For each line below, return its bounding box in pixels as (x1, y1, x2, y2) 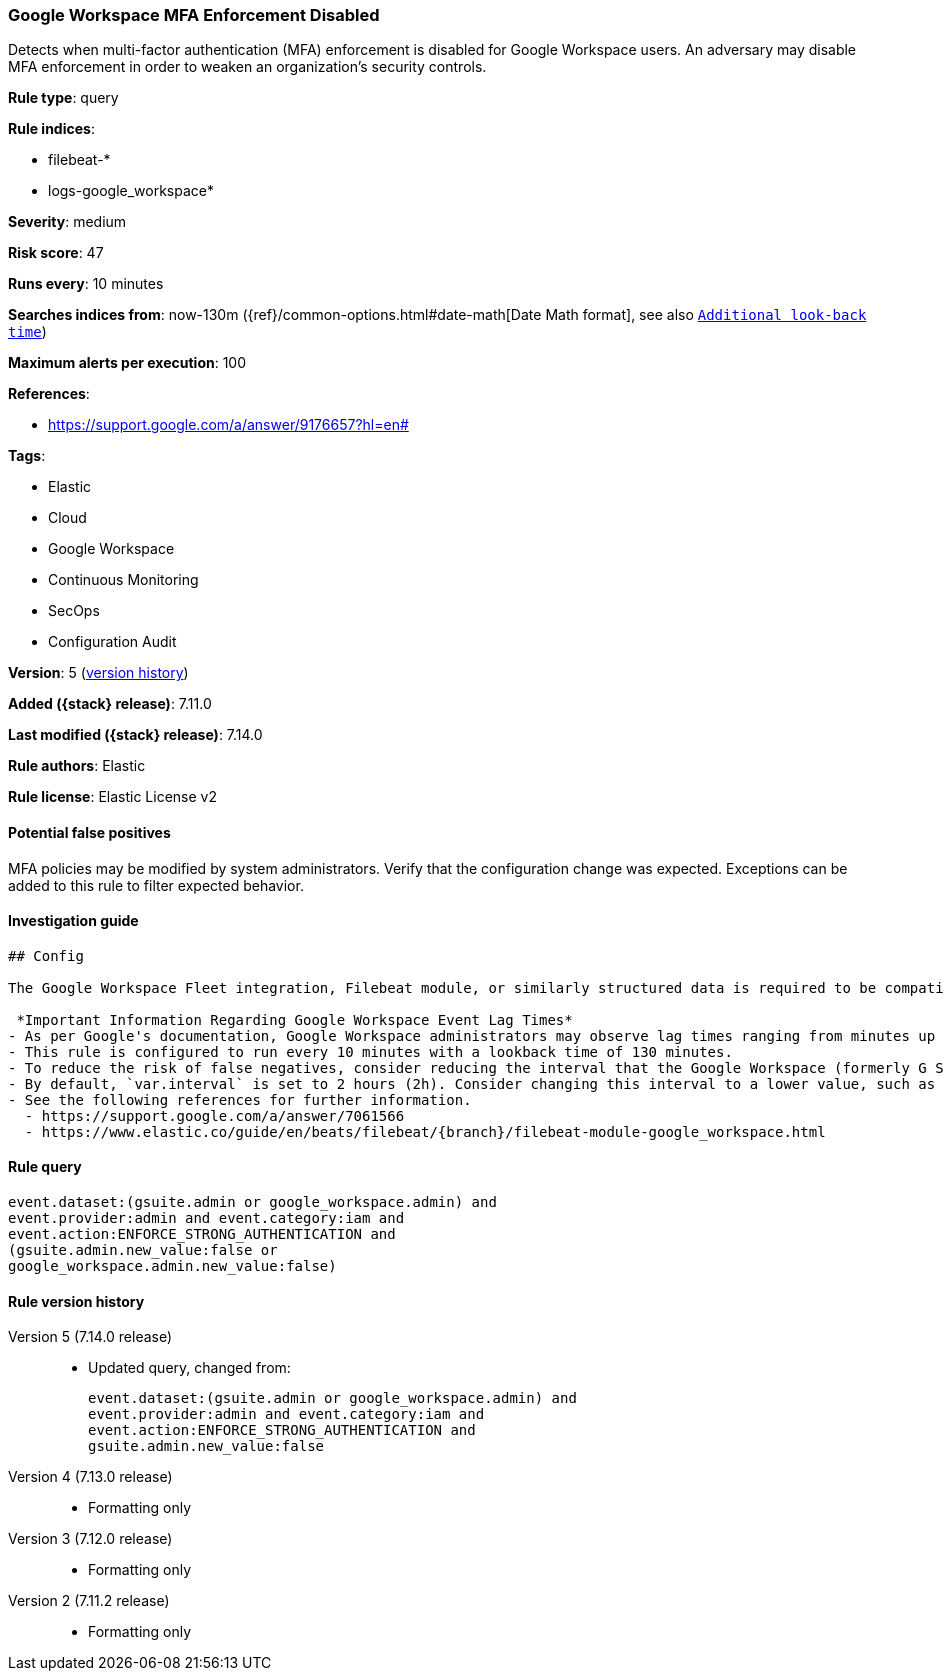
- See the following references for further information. (8, 1091, 472, 1108)
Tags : (8, 447, 46, 465)
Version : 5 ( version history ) (8, 664, 189, 682)
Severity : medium (8, 213, 127, 231)
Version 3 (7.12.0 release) (8, 1530, 173, 1548)
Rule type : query (8, 89, 119, 107)
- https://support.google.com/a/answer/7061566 (24, 1107, 405, 1124)
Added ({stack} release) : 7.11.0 (8, 695, 212, 713)
